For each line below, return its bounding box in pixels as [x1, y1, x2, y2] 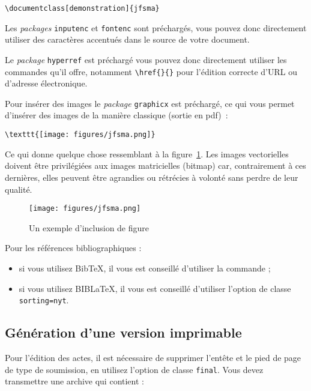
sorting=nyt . [19, 294, 69, 306]
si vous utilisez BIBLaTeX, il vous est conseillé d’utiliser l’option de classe [19, 282, 291, 294]
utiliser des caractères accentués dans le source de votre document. [5, 33, 250, 46]
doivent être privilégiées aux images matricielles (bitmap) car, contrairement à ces [5, 159, 306, 172]
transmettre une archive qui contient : [5, 375, 144, 387]
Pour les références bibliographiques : [5, 241, 142, 254]
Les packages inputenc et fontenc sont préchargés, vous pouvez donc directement [5, 21, 307, 34]
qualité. [5, 183, 32, 195]
